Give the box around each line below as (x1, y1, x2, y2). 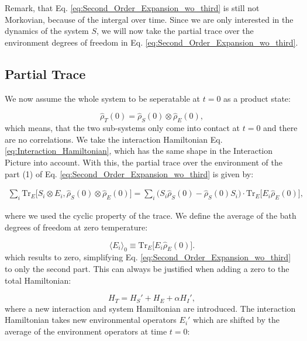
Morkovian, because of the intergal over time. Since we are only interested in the (5, 13, 294, 25)
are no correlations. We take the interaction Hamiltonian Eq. (5, 133, 223, 145)
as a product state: (223, 92, 291, 104)
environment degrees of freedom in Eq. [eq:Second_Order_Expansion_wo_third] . (5, 36, 298, 48)
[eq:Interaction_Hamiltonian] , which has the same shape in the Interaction (5, 144, 273, 157)
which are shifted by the (193, 314, 280, 326)
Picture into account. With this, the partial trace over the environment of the (5, 156, 282, 168)
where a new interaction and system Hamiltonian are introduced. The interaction (5, 302, 296, 314)
